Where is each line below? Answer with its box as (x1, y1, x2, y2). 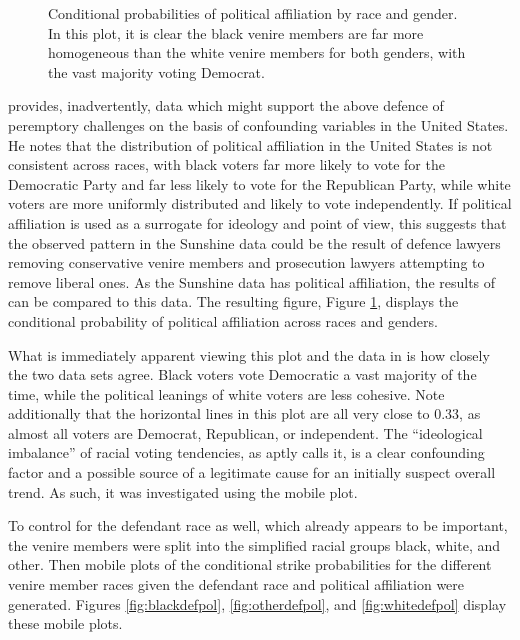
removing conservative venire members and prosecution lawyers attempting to (8, 252, 485, 273)
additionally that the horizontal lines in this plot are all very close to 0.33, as (8, 403, 481, 424)
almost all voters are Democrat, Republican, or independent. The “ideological (8, 422, 483, 443)
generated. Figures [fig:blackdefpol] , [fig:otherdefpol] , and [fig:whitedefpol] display (8, 593, 507, 614)
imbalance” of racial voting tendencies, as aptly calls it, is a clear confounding (8, 442, 485, 463)
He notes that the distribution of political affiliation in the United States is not (8, 134, 493, 155)
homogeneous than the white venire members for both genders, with (48, 42, 466, 63)
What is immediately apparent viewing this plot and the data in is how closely (8, 344, 490, 365)
